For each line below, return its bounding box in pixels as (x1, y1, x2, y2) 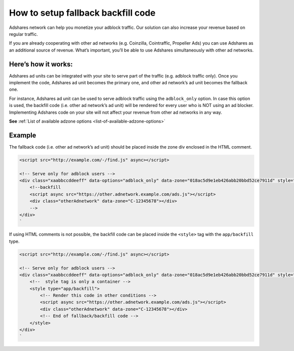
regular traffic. (9, 31, 38, 37)
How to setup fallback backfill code (9, 7, 156, 18)
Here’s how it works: (9, 60, 73, 68)
